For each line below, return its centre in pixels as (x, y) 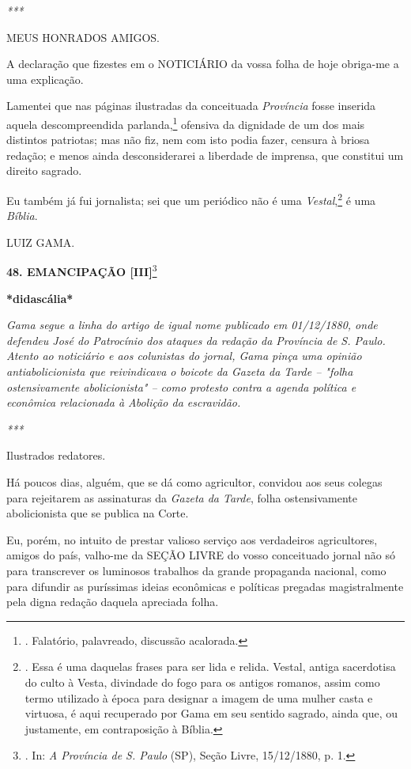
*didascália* (40, 298)
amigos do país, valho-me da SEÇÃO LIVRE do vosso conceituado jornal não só (201, 555)
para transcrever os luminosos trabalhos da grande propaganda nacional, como (196, 570)
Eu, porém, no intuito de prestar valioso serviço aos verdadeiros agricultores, (192, 539)
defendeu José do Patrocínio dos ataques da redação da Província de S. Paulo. (196, 340)
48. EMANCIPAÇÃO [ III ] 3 (82, 271)
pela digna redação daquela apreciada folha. (113, 602)
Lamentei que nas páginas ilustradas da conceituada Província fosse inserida (191, 106)
